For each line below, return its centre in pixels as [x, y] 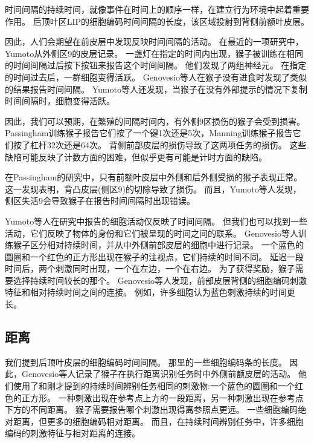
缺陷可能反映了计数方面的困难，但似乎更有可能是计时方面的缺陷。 [136, 156]
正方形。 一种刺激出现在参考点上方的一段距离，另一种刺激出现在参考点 [162, 397]
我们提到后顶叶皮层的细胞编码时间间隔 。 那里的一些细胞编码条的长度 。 [146, 362]
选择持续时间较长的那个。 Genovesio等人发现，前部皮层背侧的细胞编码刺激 [160, 280]
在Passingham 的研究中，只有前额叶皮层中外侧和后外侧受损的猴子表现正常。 [154, 177]
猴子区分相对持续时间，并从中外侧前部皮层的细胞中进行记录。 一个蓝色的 [158, 245]
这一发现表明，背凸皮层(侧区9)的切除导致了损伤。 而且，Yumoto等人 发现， [153, 189]
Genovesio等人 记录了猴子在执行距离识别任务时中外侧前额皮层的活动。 [159, 374]
